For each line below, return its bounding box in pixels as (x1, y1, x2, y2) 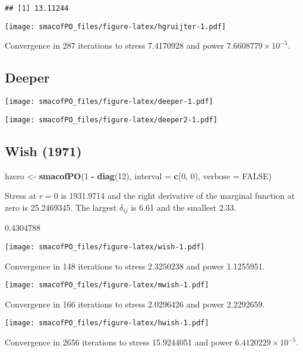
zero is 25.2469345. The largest (5, 201, 117, 213)
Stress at (5, 189, 37, 202)
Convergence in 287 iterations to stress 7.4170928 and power (5, 39, 225, 52)
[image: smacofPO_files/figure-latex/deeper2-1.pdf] (5, 115, 217, 124)
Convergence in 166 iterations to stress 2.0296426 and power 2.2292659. (5, 297, 265, 310)
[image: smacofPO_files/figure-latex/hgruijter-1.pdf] (5, 22, 226, 31)
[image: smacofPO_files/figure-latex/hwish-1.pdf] (5, 319, 209, 328)
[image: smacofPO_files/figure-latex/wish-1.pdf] (5, 242, 205, 251)
